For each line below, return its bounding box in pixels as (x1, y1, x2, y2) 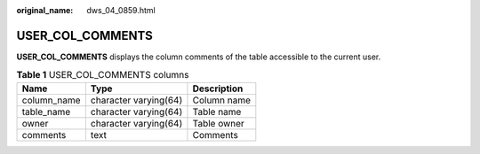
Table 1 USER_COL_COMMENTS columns (16, 69, 189, 81)
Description (192, 82, 244, 95)
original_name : (16, 5, 74, 15)
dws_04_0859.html (86, 5, 156, 15)
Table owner (192, 117, 244, 129)
